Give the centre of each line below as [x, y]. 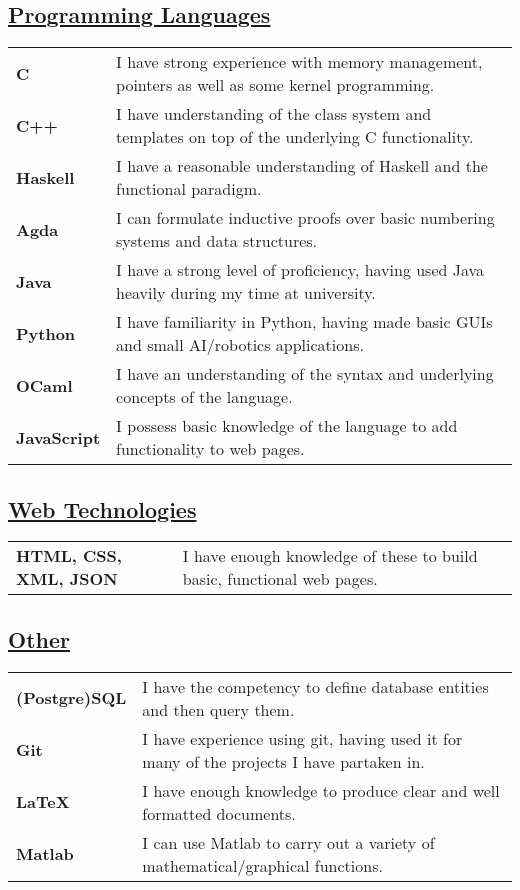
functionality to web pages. [210, 449]
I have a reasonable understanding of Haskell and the [302, 166]
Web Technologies [102, 508]
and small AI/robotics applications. [240, 345]
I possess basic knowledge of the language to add [287, 426]
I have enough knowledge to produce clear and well [321, 790]
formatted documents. [219, 813]
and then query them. [218, 709]
